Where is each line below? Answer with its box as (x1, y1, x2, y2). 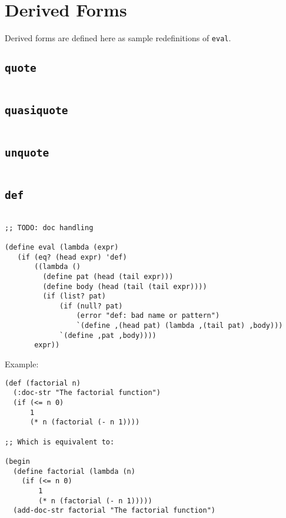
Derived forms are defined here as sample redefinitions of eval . (5, 32, 231, 44)
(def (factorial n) (5, 378, 81, 387)
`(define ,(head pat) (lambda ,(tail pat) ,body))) (76, 321, 283, 330)
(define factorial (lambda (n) (13, 467, 135, 476)
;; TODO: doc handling (5, 223, 94, 232)
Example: (5, 358, 39, 370)
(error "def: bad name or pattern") (76, 311, 220, 320)
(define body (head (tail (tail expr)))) (42, 282, 207, 291)
